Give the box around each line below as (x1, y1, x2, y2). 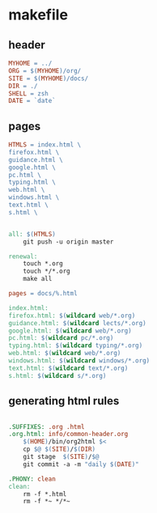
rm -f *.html (23, 490, 67, 498)
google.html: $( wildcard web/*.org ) (8, 326, 132, 335)
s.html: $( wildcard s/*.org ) (8, 371, 107, 379)
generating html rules (8, 394, 120, 408)
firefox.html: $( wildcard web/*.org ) (8, 312, 136, 320)
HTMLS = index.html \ (8, 141, 82, 149)
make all (23, 275, 53, 283)
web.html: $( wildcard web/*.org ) (8, 350, 121, 358)
